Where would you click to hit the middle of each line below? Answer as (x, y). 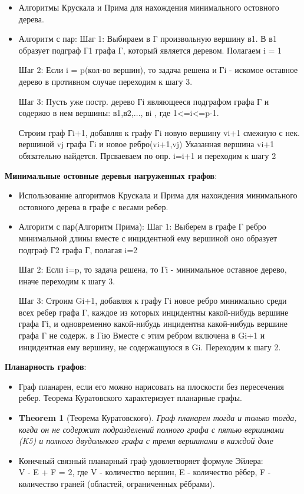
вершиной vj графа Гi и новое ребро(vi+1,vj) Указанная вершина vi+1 (146, 144)
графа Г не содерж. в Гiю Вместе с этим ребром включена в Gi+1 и (142, 335)
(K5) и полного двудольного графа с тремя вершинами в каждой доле (146, 441)
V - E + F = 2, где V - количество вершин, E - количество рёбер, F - (145, 472)
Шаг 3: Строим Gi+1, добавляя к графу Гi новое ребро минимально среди (153, 301)
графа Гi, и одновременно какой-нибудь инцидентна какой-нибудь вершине (153, 324)
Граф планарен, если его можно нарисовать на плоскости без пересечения (151, 386)
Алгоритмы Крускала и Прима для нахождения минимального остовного (149, 7)
